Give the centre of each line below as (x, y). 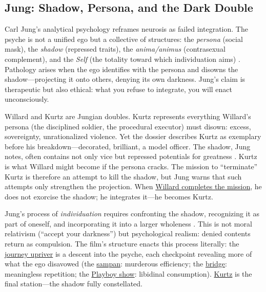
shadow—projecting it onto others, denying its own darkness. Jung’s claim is (125, 79)
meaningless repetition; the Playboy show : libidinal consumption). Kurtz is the (128, 273)
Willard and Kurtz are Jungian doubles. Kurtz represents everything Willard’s (128, 116)
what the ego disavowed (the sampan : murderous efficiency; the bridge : (116, 264)
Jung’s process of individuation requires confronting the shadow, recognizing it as (132, 214)
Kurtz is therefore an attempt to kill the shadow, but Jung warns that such (123, 176)
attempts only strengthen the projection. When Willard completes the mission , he (133, 186)
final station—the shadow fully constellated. (74, 284)
